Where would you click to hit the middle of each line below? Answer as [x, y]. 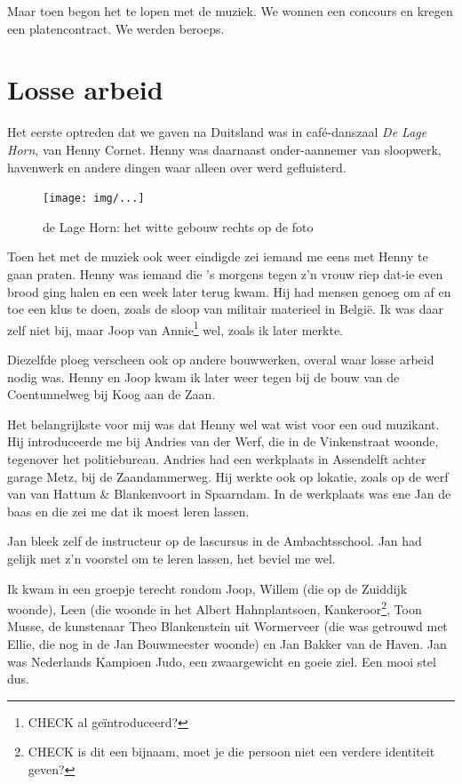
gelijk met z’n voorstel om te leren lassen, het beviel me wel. [171, 558]
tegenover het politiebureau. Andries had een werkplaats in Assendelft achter [217, 458]
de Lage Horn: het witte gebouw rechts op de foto [178, 226]
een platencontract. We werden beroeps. [116, 28]
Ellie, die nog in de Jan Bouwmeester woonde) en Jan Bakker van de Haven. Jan [227, 643]
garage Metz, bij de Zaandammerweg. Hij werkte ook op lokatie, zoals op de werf [228, 476]
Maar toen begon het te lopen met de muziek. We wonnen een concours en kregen [230, 11]
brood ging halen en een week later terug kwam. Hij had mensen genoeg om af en [229, 291]
